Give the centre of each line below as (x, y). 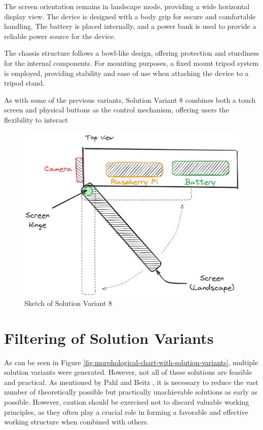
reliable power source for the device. (60, 36)
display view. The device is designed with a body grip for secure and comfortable (130, 16)
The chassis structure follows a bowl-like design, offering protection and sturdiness (132, 53)
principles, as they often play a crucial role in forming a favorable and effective (126, 412)
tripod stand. (25, 83)
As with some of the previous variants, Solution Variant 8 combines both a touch (130, 100)
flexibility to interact (36, 119)
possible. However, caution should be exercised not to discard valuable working (127, 401)
